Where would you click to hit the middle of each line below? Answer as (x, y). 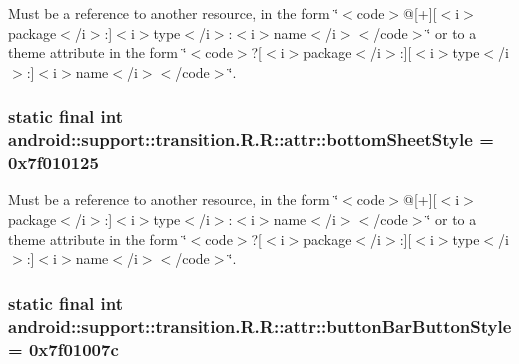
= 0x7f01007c (63, 348)
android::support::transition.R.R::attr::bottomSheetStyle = (251, 139)
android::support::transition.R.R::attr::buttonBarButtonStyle (260, 325)
